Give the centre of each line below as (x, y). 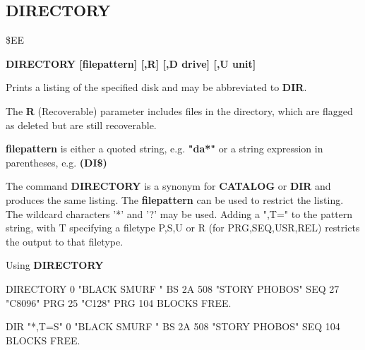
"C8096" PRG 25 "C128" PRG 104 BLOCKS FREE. (119, 302)
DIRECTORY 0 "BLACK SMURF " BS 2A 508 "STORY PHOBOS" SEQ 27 (173, 288)
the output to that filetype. (65, 241)
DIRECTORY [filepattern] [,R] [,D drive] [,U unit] (131, 63)
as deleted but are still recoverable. (81, 125)
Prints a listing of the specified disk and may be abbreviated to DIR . (156, 87)
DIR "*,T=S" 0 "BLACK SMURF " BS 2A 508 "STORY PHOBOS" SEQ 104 (173, 326)
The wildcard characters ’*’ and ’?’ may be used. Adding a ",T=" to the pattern (179, 213)
